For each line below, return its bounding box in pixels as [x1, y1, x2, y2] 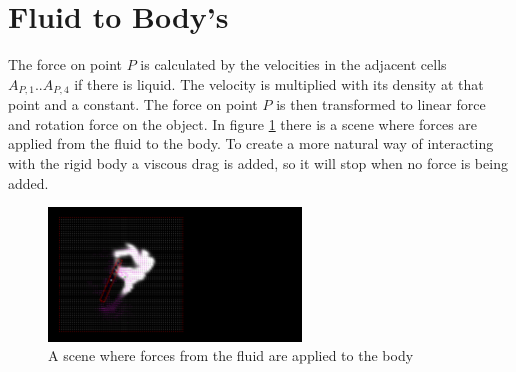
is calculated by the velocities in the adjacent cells [140, 54, 447, 75]
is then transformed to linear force [276, 94, 486, 115]
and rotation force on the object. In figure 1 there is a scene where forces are [8, 113, 478, 134]
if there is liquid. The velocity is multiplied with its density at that [74, 73, 484, 94]
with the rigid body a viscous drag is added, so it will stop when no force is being [8, 152, 508, 173]
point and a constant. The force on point [8, 94, 258, 115]
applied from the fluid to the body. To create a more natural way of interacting [8, 133, 494, 154]
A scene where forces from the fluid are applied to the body [48, 345, 414, 366]
